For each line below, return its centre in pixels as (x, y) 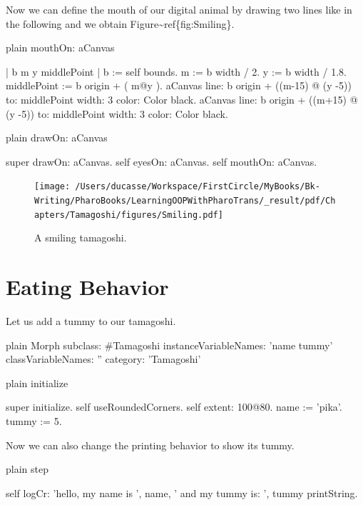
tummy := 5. (34, 421)
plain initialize (37, 382)
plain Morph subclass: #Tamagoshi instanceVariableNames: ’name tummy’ (169, 345)
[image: (52, 187)
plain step (27, 469)
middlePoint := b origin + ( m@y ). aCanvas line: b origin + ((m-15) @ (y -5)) (179, 85)
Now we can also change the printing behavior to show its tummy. (150, 445)
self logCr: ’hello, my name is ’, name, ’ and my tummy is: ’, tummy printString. (182, 492)
